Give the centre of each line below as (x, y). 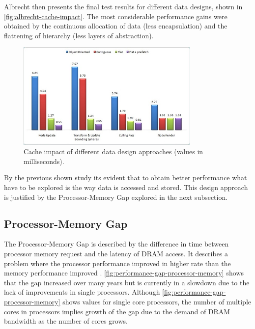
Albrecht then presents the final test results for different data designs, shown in (123, 6)
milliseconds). (44, 161)
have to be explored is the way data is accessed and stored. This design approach (126, 187)
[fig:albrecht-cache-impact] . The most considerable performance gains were (116, 16)
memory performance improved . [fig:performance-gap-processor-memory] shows (124, 273)
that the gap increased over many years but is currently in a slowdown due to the (127, 282)
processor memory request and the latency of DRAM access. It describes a (116, 253)
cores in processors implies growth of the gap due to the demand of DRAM (117, 311)
